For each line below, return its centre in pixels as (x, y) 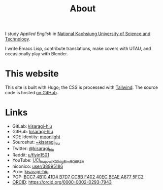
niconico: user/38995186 (37, 166)
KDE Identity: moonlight (36, 137)
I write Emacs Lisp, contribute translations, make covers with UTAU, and (78, 49)
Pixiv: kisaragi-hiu (30, 172)
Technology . (18, 39)
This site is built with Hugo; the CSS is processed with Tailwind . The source (81, 87)
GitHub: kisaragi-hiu (33, 132)
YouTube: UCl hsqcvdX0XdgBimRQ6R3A (48, 161)
